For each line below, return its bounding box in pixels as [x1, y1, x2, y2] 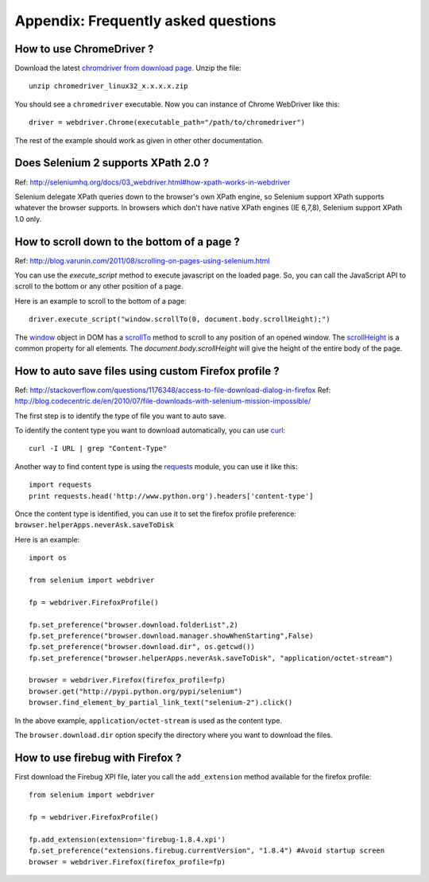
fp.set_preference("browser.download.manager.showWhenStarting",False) [29, 631, 314, 640]
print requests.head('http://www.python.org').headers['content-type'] [29, 492, 314, 500]
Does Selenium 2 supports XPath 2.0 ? [14, 156, 210, 170]
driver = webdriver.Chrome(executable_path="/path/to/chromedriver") [29, 118, 306, 127]
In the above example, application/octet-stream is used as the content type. [14, 716, 282, 725]
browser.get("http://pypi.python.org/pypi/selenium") [29, 686, 242, 696]
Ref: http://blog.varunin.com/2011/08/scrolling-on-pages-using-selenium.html [14, 255, 270, 266]
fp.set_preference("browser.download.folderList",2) [29, 620, 238, 629]
